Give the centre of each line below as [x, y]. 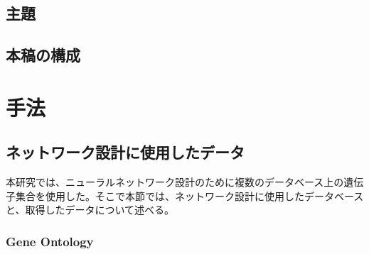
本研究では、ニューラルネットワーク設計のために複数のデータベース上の [175, 182]
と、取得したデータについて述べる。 [90, 210]
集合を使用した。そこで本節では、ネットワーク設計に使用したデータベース [189, 195]
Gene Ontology [50, 241]
